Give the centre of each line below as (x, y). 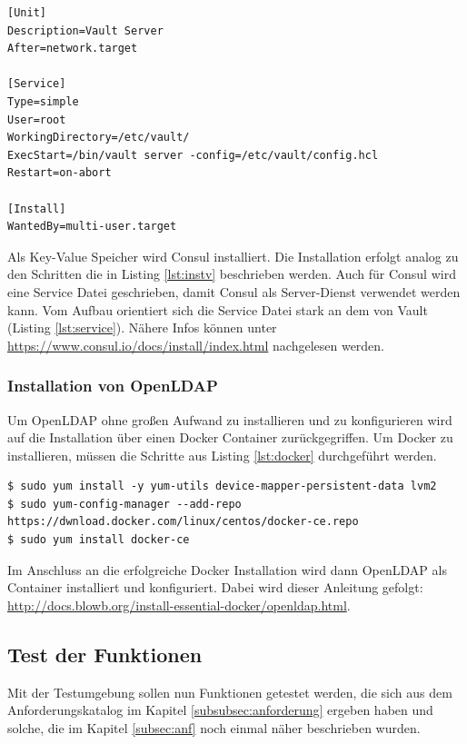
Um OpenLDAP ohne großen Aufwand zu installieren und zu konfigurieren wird (230, 419)
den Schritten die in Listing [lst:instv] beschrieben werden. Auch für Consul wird (232, 274)
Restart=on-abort (60, 173)
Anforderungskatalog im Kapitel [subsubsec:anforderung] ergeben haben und (220, 710)
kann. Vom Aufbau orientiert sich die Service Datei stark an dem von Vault (218, 309)
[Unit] (27, 13)
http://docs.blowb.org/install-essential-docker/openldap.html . (179, 605)
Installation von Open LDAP (113, 386)
